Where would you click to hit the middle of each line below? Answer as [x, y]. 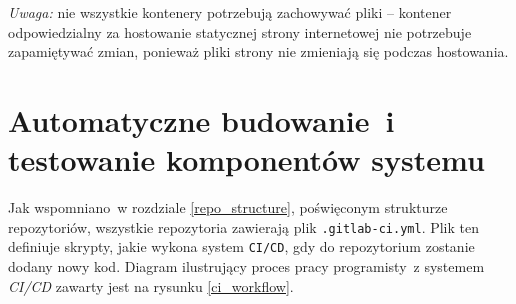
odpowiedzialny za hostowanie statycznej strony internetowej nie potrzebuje [240, 31]
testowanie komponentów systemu [246, 159]
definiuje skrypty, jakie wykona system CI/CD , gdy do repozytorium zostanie [241, 246]
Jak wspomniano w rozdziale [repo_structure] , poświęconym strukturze [228, 207]
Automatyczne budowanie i [201, 119]
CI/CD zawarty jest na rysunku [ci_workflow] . [151, 285]
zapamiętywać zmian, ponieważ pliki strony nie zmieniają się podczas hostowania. [258, 51]
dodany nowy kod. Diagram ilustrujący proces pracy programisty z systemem [246, 266]
